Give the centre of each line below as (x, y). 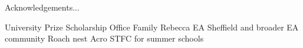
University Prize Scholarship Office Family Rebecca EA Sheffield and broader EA (152, 27)
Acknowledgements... (42, 7)
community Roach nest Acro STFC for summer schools (104, 38)
